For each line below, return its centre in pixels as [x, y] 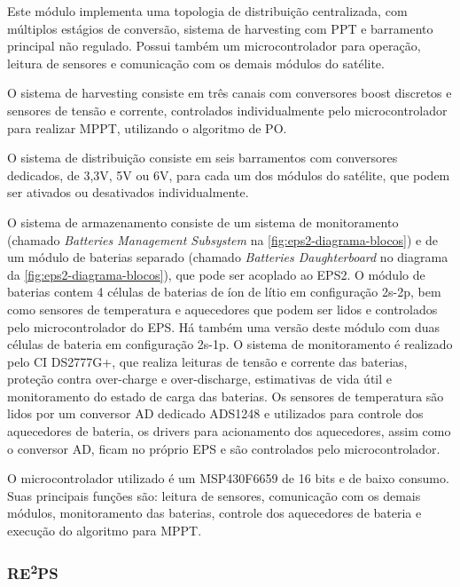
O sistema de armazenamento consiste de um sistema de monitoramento [203, 222]
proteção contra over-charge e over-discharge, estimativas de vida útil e [200, 379]
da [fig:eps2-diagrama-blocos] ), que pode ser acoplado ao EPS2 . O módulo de [216, 274]
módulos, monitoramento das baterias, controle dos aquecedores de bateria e [214, 513]
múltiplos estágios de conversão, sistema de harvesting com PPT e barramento [220, 28]
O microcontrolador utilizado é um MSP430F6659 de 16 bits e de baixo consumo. [228, 478]
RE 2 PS [33, 571]
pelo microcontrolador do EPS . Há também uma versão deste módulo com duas [224, 326]
